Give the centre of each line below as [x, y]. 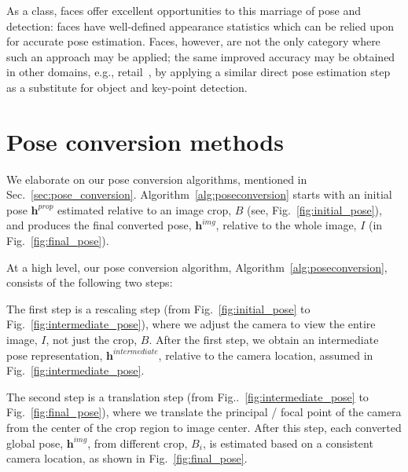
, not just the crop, [92, 340]
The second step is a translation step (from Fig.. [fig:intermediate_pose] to [187, 396]
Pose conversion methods [145, 141]
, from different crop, [138, 443]
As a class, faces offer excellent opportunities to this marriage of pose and [184, 10]
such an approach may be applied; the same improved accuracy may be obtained [201, 56]
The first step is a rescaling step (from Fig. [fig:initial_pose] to [158, 308]
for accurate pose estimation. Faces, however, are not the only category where [193, 41]
